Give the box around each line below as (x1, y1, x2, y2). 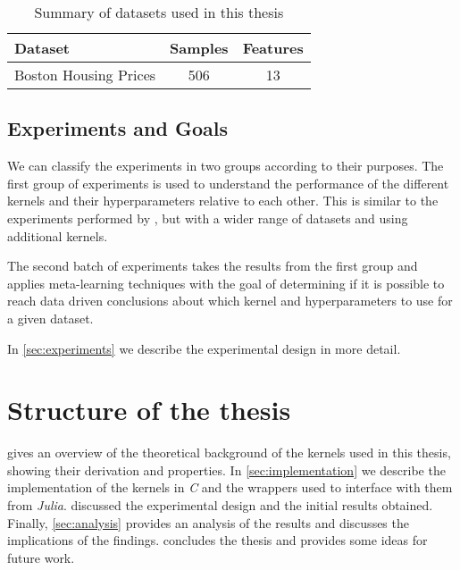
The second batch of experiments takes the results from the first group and (7, 256, 418, 275)
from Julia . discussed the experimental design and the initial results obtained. (7, 496, 433, 515)
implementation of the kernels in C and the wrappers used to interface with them (7, 478, 453, 497)
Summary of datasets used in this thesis (34, 2, 284, 22)
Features (242, 38, 304, 58)
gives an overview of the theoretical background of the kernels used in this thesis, (7, 443, 451, 462)
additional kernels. (7, 226, 108, 245)
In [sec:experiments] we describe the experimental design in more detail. (7, 339, 401, 357)
